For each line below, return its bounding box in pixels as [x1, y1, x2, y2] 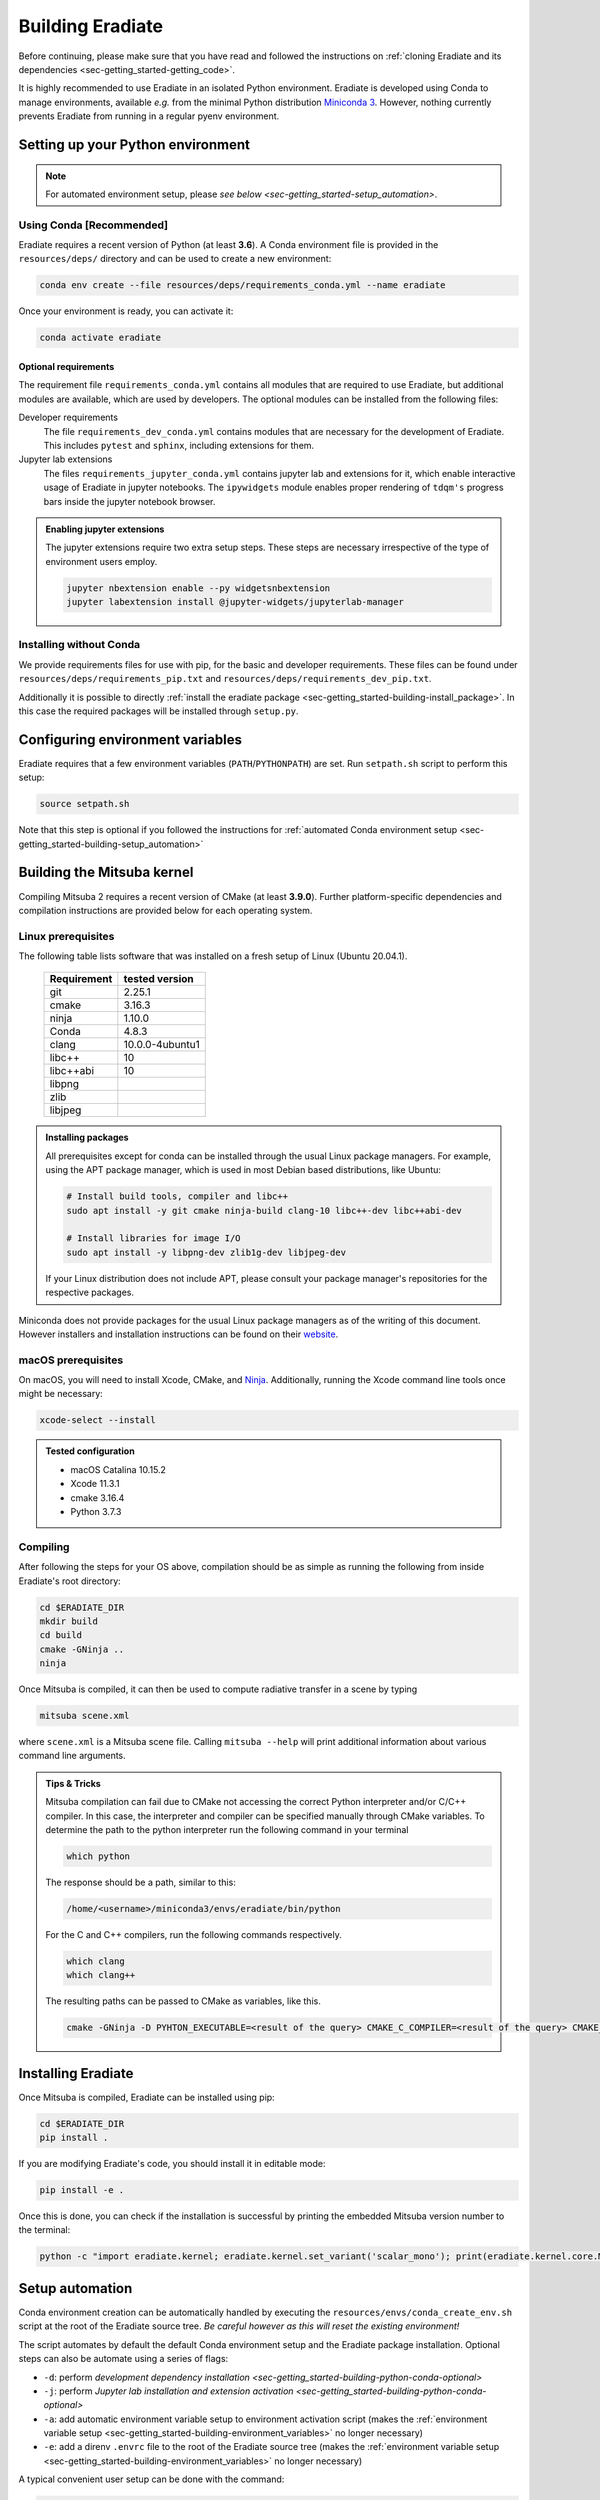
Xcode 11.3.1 [70, 1478, 120, 1490]
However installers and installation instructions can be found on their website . [18, 1328, 339, 1340]
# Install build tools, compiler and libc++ [66, 1191, 289, 1202]
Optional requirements [18, 360, 115, 372]
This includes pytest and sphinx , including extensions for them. [43, 439, 315, 451]
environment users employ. [45, 555, 158, 567]
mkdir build [39, 1615, 99, 1627]
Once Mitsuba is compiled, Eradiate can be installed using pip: [18, 2091, 275, 2103]
